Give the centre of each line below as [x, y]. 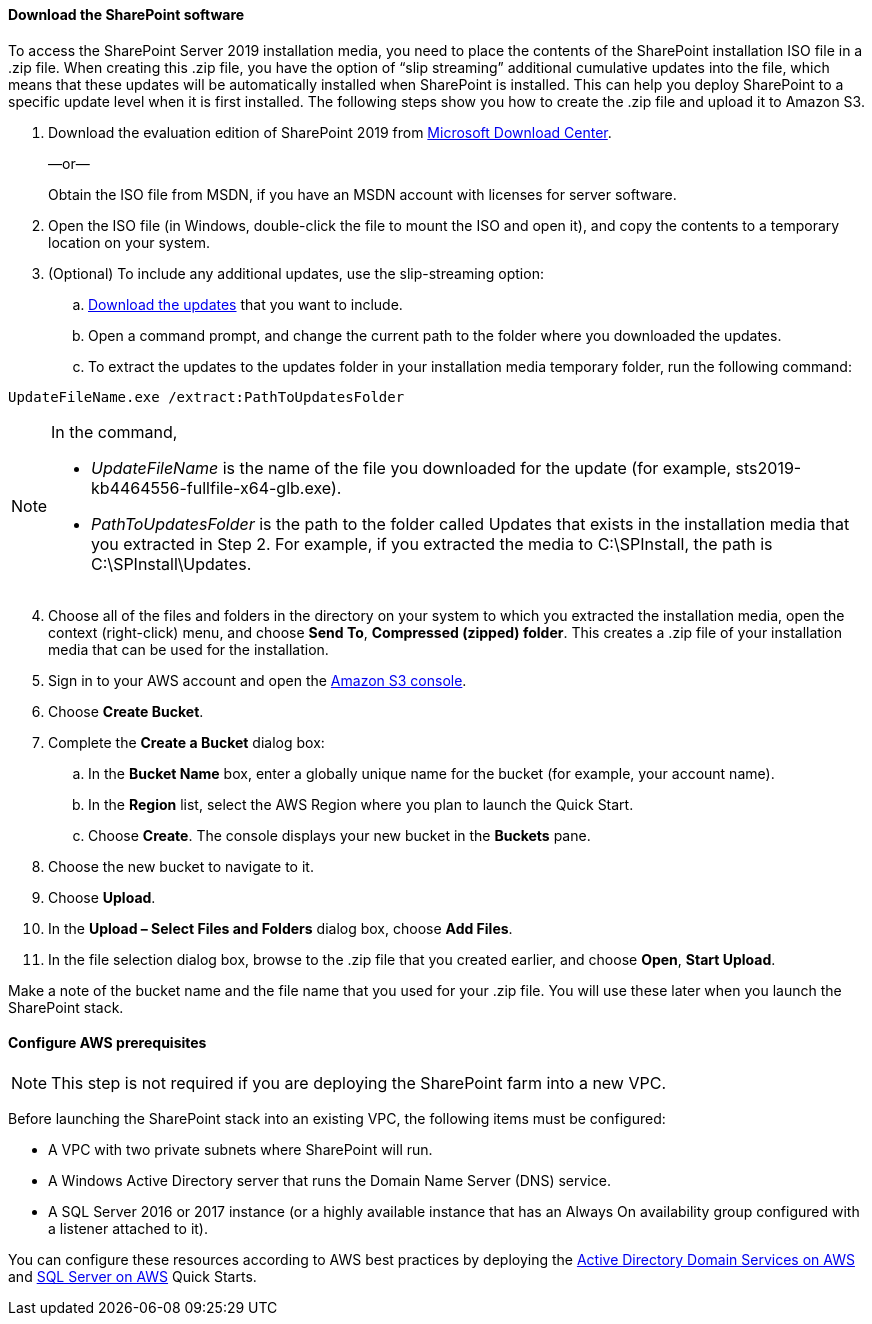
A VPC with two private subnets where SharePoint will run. [240, 1149]
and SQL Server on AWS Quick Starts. [132, 1276]
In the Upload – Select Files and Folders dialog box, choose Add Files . [280, 928]
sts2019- [768, 467]
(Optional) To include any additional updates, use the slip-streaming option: [296, 273]
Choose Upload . [102, 897]
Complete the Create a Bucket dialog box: [186, 742]
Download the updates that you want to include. [245, 304]
